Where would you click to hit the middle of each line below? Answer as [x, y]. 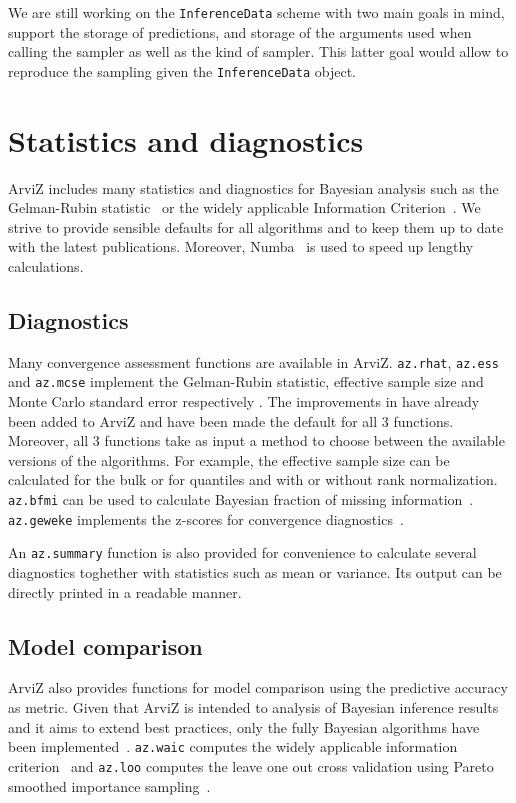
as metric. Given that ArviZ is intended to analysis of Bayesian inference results [253, 707]
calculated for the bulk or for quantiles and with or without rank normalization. [253, 479]
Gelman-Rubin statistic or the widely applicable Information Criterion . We [244, 207]
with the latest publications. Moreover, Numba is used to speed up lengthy [241, 246]
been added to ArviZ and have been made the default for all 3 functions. [231, 420]
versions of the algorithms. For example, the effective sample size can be [229, 459]
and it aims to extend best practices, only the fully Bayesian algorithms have [244, 726]
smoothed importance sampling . [109, 785]
